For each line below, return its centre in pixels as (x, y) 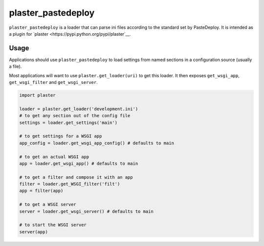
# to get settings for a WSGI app (61, 136)
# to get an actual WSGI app (54, 157)
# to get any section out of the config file (75, 116)
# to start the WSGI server (53, 225)
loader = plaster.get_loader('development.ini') (79, 109)
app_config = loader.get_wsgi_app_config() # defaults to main (97, 143)
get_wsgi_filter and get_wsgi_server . (53, 82)
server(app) (34, 232)
